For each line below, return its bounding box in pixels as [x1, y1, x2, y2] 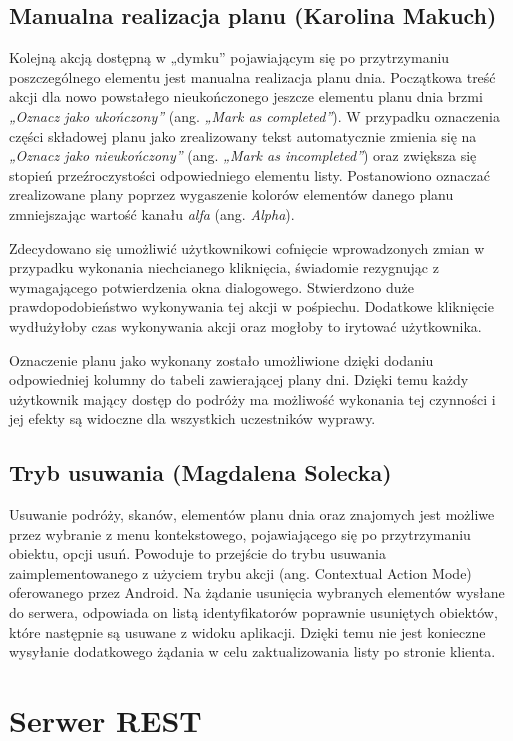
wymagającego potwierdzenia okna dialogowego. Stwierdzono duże [9, 276, 414, 297]
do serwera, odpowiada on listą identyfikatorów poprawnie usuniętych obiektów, [9, 602, 498, 623]
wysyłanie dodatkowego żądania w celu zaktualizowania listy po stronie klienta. [9, 641, 496, 662]
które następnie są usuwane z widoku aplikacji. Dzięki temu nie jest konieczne [9, 621, 486, 642]
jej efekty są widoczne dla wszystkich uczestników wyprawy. [9, 408, 376, 429]
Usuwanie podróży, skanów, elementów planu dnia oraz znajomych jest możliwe [9, 504, 495, 525]
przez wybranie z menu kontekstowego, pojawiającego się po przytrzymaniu [9, 523, 471, 544]
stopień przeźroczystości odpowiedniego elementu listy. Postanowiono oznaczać [9, 164, 490, 185]
